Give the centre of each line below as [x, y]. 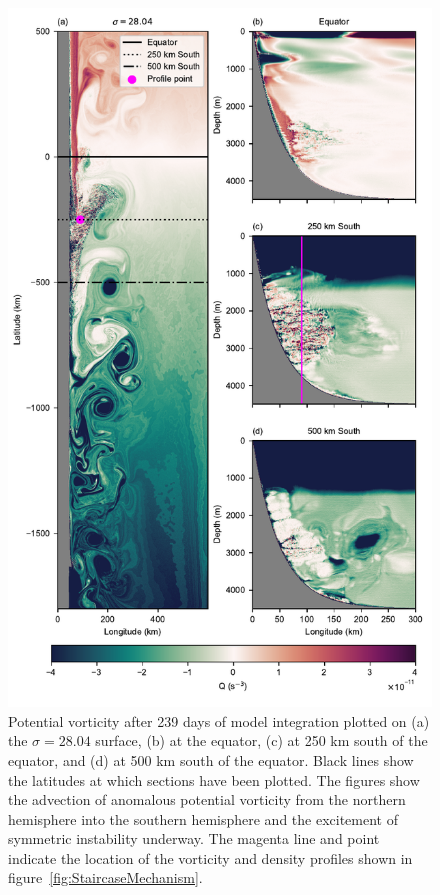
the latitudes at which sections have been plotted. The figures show [214, 779]
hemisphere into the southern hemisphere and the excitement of [203, 818]
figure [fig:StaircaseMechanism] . [105, 877]
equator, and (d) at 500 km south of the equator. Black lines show [211, 759]
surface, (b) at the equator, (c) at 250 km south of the [261, 740]
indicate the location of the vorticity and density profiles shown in [210, 857]
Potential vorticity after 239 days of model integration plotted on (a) [219, 720]
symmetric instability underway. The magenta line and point [194, 838]
